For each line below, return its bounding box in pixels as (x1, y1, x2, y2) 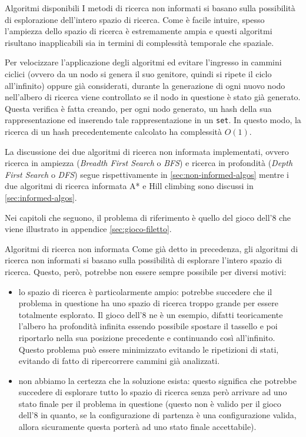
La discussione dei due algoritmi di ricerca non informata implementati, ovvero (5, 145, 289, 157)
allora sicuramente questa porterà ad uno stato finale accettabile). (18, 421, 257, 433)
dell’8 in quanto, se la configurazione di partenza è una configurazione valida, (18, 409, 297, 421)
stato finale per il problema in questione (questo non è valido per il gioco (18, 397, 281, 409)
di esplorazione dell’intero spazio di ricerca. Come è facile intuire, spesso (5, 13, 265, 25)
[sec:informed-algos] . (5, 191, 77, 203)
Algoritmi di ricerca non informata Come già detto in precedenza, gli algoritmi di (5, 242, 298, 254)
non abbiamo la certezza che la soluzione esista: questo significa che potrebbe (18, 374, 297, 386)
